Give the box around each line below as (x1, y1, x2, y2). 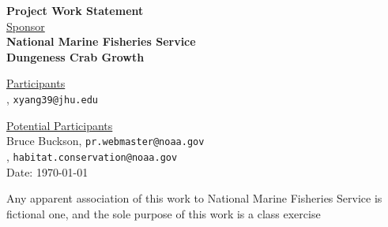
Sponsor (6, 17, 45, 34)
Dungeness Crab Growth (6, 48, 145, 65)
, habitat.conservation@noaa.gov (6, 147, 178, 164)
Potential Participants (6, 117, 113, 133)
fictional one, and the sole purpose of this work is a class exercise (6, 205, 321, 221)
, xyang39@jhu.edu (6, 90, 98, 106)
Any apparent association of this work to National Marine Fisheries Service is (6, 190, 382, 207)
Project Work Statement (6, 2, 144, 18)
